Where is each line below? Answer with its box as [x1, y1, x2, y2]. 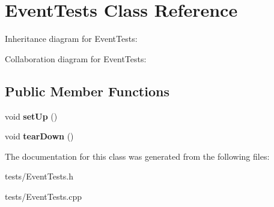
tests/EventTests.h [5, 170, 74, 182]
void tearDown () [5, 130, 74, 142]
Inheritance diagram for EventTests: [5, 32, 138, 45]
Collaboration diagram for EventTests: [5, 52, 147, 65]
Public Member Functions [5, 81, 169, 100]
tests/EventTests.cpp [5, 190, 82, 202]
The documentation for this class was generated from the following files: [5, 150, 270, 162]
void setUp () [5, 109, 58, 122]
